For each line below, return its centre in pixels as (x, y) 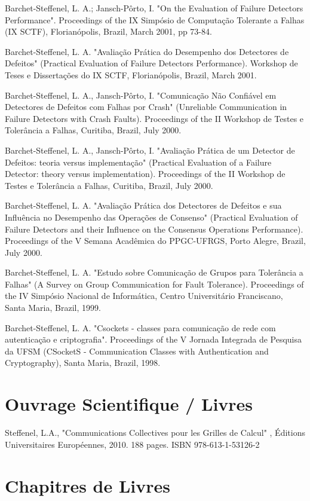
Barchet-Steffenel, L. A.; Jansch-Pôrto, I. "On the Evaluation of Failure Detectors (154, 8)
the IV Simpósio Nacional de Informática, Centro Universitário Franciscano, (144, 296)
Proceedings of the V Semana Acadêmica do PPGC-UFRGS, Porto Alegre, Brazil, (155, 241)
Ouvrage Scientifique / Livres (129, 404)
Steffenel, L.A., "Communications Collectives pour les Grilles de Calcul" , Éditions (155, 433)
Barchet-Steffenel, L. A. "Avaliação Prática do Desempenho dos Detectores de (147, 51)
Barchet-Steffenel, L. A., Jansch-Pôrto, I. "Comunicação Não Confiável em (141, 95)
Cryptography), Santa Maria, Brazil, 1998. (83, 363)
